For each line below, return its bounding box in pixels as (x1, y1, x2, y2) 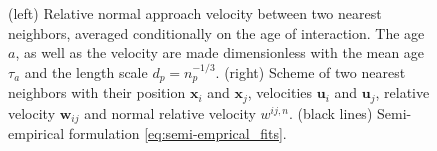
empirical (8, 123, 65, 144)
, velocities (247, 82, 313, 103)
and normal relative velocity (84, 102, 256, 123)
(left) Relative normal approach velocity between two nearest (8, 3, 382, 23)
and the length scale (24, 61, 148, 82)
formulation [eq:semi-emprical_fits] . (68, 123, 287, 144)
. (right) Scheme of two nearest (215, 61, 406, 82)
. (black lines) (289, 102, 373, 123)
